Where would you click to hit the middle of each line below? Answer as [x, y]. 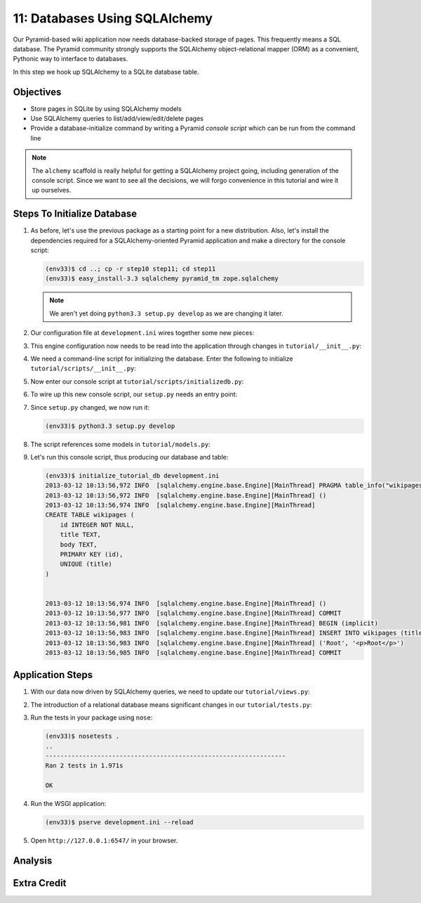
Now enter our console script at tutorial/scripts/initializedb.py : [137, 381]
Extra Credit [40, 883]
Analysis [33, 860]
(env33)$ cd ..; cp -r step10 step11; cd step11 [131, 269]
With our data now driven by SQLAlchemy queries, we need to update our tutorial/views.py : [170, 691]
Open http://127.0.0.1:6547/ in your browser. [104, 840]
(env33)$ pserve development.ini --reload [119, 823]
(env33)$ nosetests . [82, 736]
